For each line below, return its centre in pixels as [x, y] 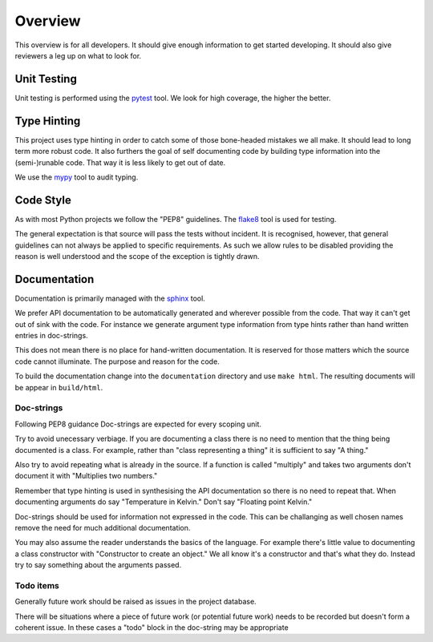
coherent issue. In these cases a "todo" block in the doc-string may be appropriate [152, 628]
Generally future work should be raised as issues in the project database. [136, 602]
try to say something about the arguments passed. [98, 565]
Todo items [37, 585]
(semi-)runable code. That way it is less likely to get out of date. [120, 162]
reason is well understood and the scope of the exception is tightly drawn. [137, 256]
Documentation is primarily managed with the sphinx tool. [110, 298]
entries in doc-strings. [51, 336]
